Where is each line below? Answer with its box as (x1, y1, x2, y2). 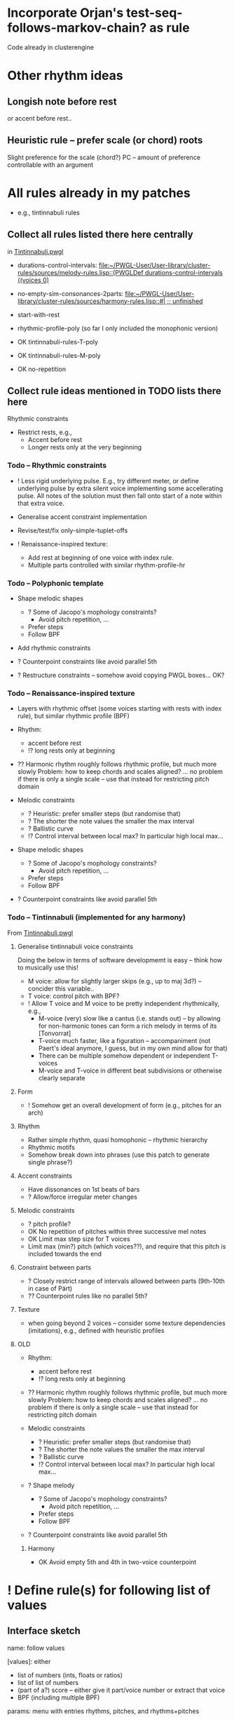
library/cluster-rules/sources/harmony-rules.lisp (17, 297, 156, 305)
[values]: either (7, 1657, 51, 1665)
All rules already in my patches (7, 184, 191, 201)
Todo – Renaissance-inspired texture (7, 688, 135, 698)
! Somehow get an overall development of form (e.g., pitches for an (27, 1101, 222, 1109)
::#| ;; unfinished (156, 297, 203, 305)
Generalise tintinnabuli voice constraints (17, 942, 134, 950)
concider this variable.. (27, 984, 95, 993)
